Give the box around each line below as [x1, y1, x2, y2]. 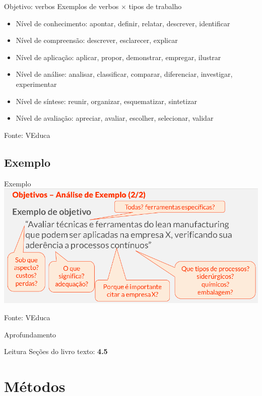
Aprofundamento [4, 329, 56, 339]
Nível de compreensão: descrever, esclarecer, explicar [16, 35, 178, 45]
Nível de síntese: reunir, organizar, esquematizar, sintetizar [16, 95, 197, 106]
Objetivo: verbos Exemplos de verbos [4, 1, 119, 11]
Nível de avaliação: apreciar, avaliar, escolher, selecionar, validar [16, 113, 214, 123]
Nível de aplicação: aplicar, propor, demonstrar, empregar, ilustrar [16, 52, 221, 62]
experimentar [16, 78, 57, 89]
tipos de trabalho [128, 1, 182, 11]
